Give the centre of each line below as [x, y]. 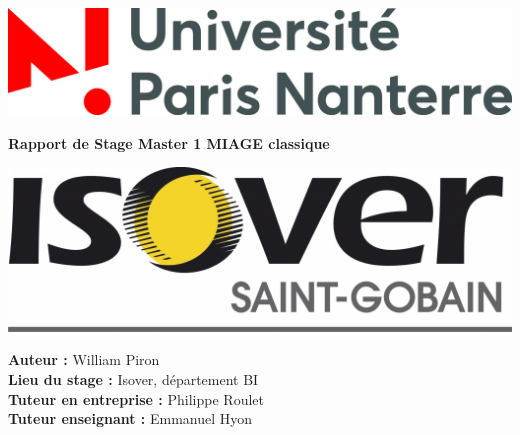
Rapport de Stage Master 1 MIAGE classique [169, 142]
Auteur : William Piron [84, 359]
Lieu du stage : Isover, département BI [133, 379]
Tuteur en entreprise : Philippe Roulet [136, 398]
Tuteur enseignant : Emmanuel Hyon [130, 418]
